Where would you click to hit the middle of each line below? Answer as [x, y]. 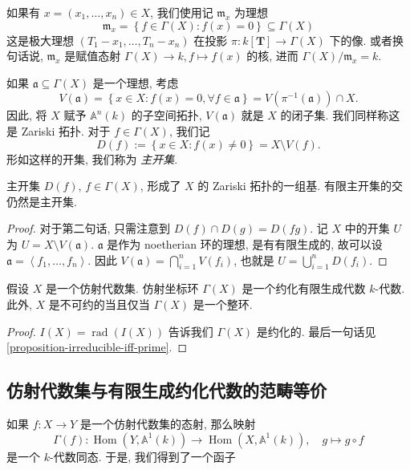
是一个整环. [223, 304]
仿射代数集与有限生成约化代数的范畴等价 [166, 390]
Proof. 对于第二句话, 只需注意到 [89, 228]
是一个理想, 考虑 [136, 82]
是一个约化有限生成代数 [304, 288]
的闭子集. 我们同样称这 [340, 115]
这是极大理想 [40, 40]
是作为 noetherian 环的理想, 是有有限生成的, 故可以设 [245, 243]
